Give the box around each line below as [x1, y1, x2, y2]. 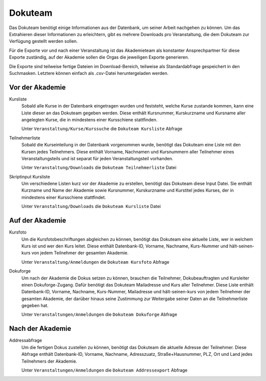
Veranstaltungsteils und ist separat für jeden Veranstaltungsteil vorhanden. [21, 155, 173, 161]
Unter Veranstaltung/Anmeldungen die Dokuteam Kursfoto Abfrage [21, 259, 169, 265]
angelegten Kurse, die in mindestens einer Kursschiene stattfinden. [21, 116, 158, 123]
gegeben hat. [21, 303, 49, 309]
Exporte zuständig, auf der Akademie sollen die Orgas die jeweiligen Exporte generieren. [9, 54, 189, 60]
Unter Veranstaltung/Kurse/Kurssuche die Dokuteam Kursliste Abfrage [21, 126, 182, 132]
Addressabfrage [9, 338, 42, 344]
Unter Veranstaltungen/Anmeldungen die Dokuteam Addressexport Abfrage [21, 367, 188, 373]
